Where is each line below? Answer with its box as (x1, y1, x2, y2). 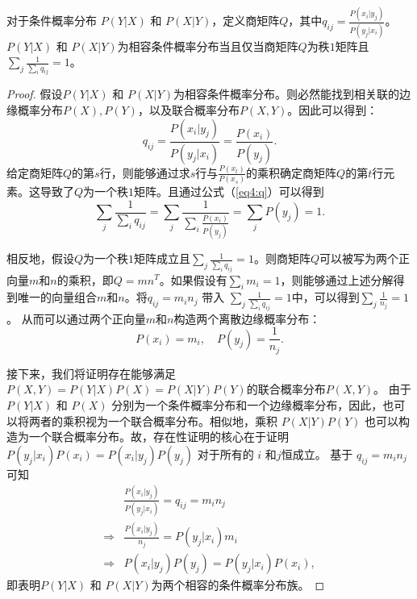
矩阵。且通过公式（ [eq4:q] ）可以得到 (134, 183, 324, 200)
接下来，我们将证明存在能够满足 (6, 364, 176, 381)
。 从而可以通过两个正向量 (6, 310, 146, 327)
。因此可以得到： (287, 102, 378, 119)
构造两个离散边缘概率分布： (173, 310, 321, 327)
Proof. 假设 (6, 85, 63, 102)
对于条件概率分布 (6, 12, 97, 29)
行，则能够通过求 (99, 164, 190, 181)
